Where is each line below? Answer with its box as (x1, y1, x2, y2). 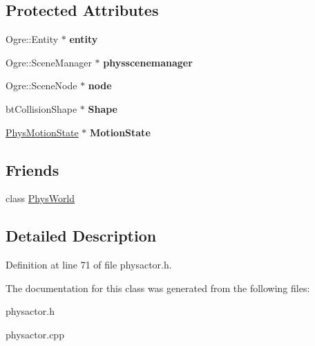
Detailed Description (6, 225, 157, 246)
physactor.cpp (6, 327, 64, 341)
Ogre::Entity (6, 32, 59, 46)
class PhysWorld (6, 191, 75, 206)
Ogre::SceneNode (6, 78, 77, 93)
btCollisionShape (6, 101, 77, 116)
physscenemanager (103, 55, 193, 69)
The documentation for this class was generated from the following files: (6, 280, 310, 295)
